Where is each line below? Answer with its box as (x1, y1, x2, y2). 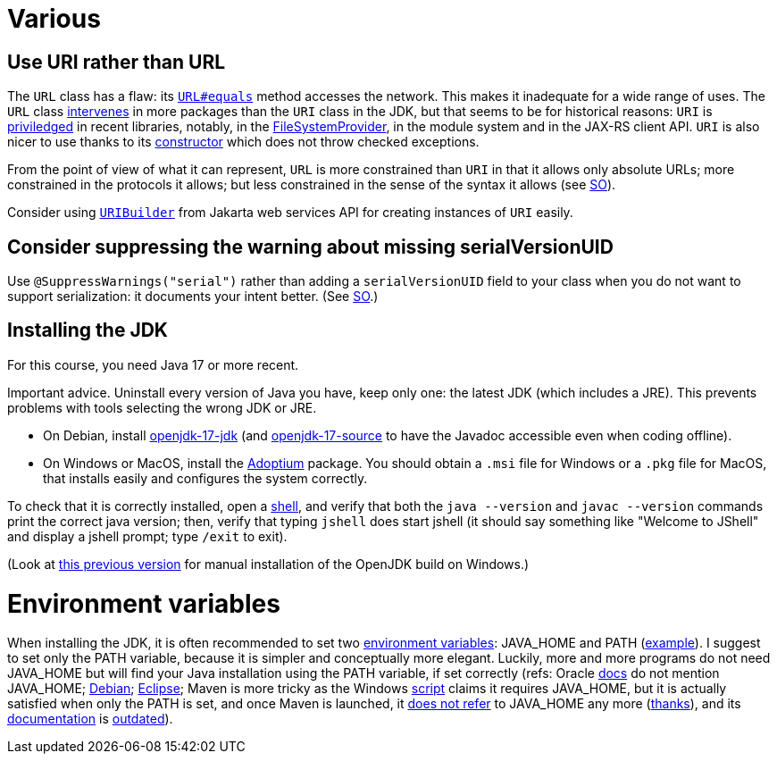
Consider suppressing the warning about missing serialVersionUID (7, 235, 614, 258)
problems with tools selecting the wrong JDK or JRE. (7, 399, 317, 415)
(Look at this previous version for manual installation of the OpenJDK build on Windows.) (7, 556, 530, 572)
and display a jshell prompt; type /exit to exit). (7, 528, 288, 544)
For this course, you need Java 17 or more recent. (7, 356, 299, 372)
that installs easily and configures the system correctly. (43, 470, 368, 486)
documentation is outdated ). (7, 711, 173, 727)
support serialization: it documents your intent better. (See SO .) (7, 289, 379, 305)
